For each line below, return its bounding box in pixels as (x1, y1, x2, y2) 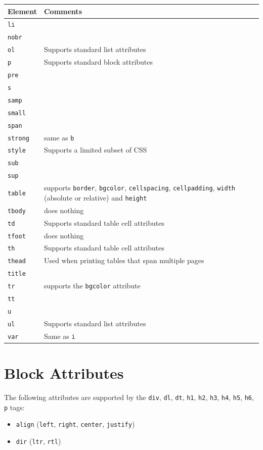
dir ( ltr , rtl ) (16, 436, 61, 446)
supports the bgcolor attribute (43, 280, 141, 291)
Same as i (43, 330, 75, 341)
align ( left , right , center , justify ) (16, 419, 135, 429)
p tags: (4, 402, 25, 412)
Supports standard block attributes (43, 57, 153, 67)
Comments (43, 6, 82, 16)
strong (8, 134, 29, 142)
